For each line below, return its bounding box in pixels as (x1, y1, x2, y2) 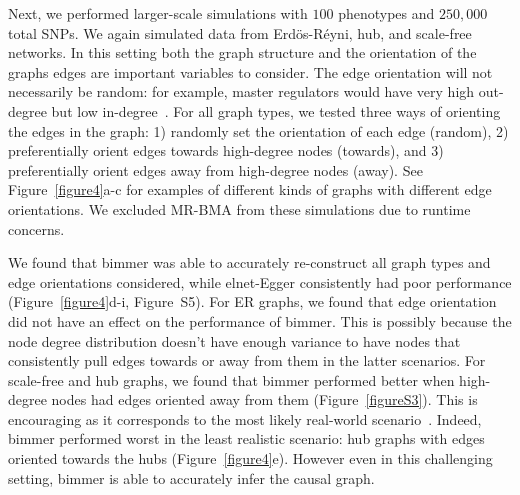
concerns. (8, 218, 65, 239)
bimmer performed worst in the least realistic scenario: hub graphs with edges (8, 428, 485, 449)
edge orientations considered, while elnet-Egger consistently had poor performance (8, 271, 512, 292)
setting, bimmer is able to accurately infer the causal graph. (8, 467, 375, 488)
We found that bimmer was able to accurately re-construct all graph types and (8, 252, 491, 273)
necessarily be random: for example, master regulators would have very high (8, 81, 475, 102)
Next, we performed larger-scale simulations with (8, 3, 308, 23)
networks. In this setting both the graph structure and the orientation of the (8, 42, 477, 63)
